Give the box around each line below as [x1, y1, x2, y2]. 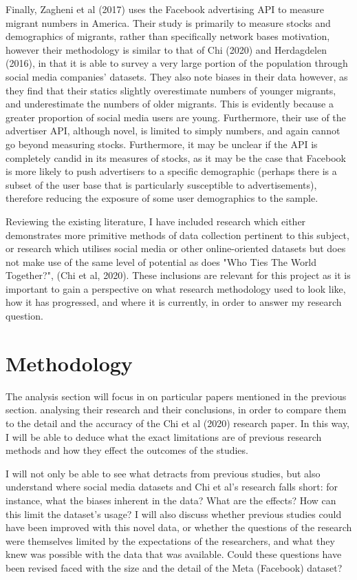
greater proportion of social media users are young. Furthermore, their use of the [6, 110, 346, 124]
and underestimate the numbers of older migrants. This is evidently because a [6, 96, 334, 111]
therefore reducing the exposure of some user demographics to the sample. [6, 191, 318, 205]
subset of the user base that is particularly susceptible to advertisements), [6, 177, 317, 191]
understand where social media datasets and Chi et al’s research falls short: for [6, 479, 338, 494]
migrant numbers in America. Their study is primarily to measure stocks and [6, 15, 331, 30]
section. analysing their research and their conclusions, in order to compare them [6, 402, 347, 417]
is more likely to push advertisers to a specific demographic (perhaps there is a [6, 164, 337, 178]
